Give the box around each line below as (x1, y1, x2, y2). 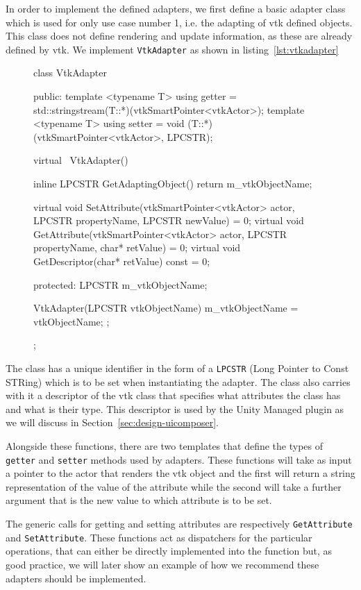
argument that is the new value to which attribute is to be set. (6, 493, 272, 507)
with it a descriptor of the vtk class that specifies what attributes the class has (6, 388, 341, 403)
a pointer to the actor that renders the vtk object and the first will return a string (6, 466, 355, 480)
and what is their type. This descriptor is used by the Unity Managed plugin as (6, 401, 344, 416)
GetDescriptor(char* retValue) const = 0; (33, 253, 210, 268)
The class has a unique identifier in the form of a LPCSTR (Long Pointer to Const (6, 360, 349, 375)
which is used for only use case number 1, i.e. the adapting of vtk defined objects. (6, 15, 353, 29)
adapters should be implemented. (6, 571, 146, 585)
